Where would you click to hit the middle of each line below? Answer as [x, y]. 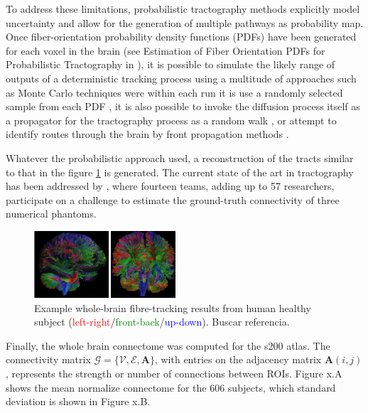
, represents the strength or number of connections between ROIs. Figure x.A [174, 373]
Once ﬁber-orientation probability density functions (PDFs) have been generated [181, 37]
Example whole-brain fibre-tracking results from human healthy [173, 307]
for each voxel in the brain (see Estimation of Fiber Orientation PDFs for [166, 50]
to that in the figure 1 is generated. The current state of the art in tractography [180, 172]
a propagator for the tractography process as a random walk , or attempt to [171, 120]
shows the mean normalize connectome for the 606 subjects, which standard [171, 387]
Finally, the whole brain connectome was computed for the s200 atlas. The [168, 345]
